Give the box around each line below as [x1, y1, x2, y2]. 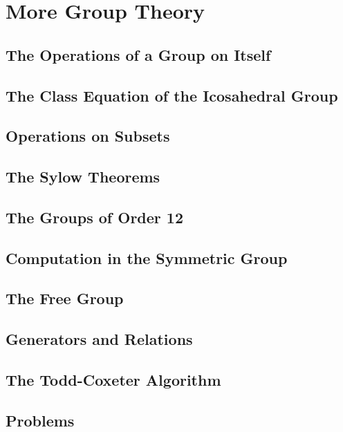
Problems [6, 409, 75, 431]
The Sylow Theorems [6, 166, 160, 187]
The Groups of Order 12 [6, 206, 183, 227]
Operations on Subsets [6, 125, 170, 147]
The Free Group [6, 288, 124, 309]
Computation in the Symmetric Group [6, 247, 288, 268]
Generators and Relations [6, 328, 193, 350]
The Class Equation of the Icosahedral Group [6, 84, 338, 106]
